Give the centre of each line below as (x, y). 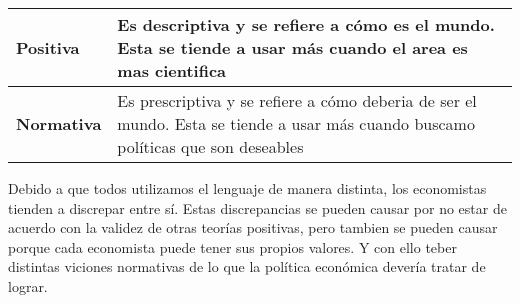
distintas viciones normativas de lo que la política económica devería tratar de (247, 266)
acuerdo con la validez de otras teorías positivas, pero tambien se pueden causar (253, 227)
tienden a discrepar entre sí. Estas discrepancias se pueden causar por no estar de (257, 207)
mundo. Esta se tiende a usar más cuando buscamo (296, 123)
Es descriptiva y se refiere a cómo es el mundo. (306, 24)
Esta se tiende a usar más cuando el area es (292, 47)
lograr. (28, 285)
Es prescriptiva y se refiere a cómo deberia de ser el (297, 100)
